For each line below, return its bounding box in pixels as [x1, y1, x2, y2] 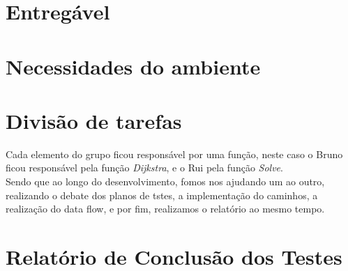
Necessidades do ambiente [6, 52, 261, 80]
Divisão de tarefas [6, 106, 182, 134]
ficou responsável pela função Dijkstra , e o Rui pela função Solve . [6, 160, 283, 175]
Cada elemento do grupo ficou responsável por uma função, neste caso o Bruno [6, 146, 343, 161]
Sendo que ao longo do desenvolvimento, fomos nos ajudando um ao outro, [6, 174, 325, 189]
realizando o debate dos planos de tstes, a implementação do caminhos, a [6, 187, 318, 202]
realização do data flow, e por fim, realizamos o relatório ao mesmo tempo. [6, 201, 325, 216]
